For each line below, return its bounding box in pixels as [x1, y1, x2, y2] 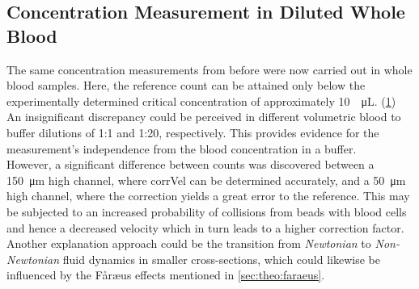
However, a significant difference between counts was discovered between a [6, 156, 375, 173]
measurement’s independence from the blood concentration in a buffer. [6, 140, 357, 157]
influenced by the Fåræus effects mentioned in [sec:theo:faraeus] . [6, 266, 325, 283]
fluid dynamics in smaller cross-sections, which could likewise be [62, 250, 380, 267]
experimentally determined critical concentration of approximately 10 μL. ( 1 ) [6, 92, 396, 109]
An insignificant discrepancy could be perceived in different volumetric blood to [6, 108, 401, 125]
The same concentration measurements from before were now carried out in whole [6, 61, 413, 77]
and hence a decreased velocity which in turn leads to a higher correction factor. [6, 219, 404, 236]
